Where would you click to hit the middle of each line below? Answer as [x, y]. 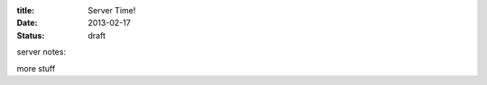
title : [26, 10]
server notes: [41, 52]
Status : [31, 35]
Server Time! [112, 10]
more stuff [36, 68]
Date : [27, 23]
